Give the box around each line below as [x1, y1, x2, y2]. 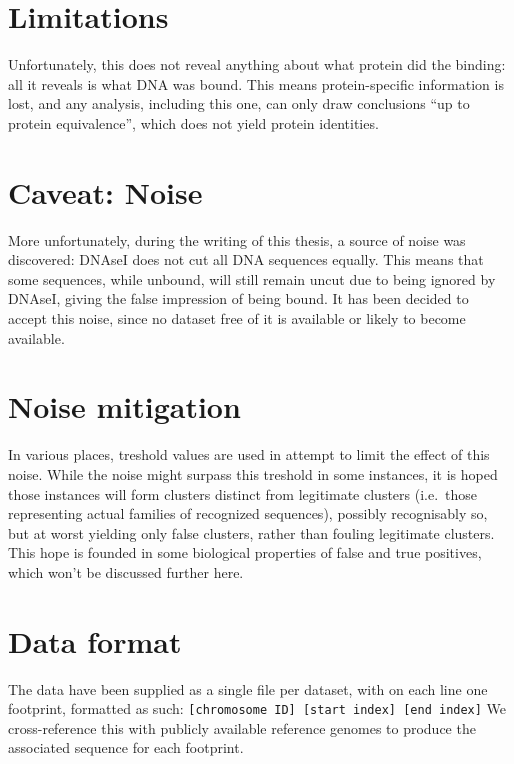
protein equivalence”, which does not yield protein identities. [8, 112, 379, 133]
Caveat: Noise [8, 171, 203, 212]
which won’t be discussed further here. [8, 561, 244, 582]
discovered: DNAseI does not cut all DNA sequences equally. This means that [8, 249, 484, 270]
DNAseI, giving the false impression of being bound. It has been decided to [8, 288, 469, 309]
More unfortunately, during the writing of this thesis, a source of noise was [8, 229, 466, 250]
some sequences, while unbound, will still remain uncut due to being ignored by [8, 268, 496, 289]
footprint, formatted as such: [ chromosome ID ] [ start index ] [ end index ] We [8, 698, 507, 719]
